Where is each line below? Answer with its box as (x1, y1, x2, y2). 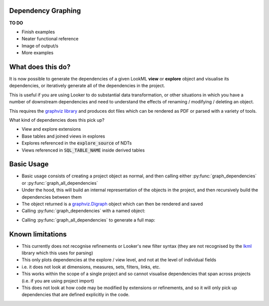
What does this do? (9, 63, 71, 71)
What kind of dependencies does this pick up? (9, 117, 105, 123)
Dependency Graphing (9, 6, 81, 15)
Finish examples (21, 29, 55, 35)
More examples (21, 50, 54, 56)
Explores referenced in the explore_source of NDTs (21, 140, 132, 146)
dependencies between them (21, 194, 82, 200)
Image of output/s (21, 43, 59, 49)
